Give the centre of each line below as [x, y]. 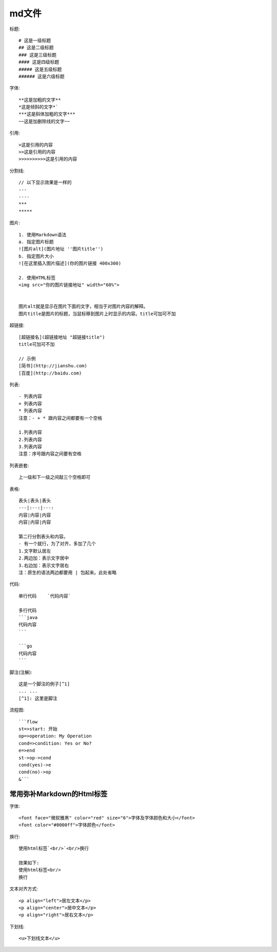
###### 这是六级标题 [42, 76]
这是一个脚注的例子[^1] [44, 684]
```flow [28, 722]
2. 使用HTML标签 [37, 278]
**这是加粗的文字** [40, 100]
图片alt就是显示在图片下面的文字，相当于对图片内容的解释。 [83, 306]
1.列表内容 [30, 432]
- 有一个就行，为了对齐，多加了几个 [57, 544]
